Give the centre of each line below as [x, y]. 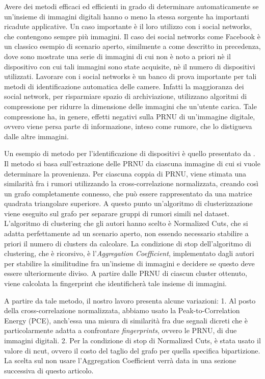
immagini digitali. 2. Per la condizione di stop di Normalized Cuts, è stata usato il [132, 340]
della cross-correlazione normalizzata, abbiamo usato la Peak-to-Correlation [122, 310]
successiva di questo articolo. [49, 370]
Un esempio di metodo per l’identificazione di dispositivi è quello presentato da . [130, 153]
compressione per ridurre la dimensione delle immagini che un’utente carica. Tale [130, 106]
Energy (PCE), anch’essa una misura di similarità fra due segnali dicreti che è [126, 320]
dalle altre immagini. [36, 136]
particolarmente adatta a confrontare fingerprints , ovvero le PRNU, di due [121, 330]
